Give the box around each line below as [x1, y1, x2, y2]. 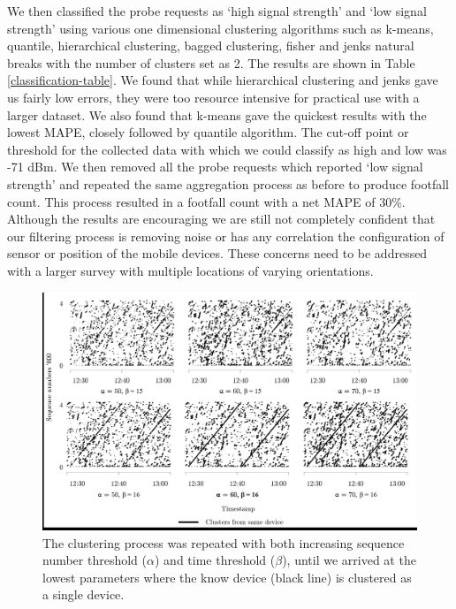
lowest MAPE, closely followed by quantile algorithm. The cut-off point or [7, 123, 409, 141]
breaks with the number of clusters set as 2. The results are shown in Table [7, 53, 415, 72]
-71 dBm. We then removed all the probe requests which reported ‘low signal [7, 157, 423, 176]
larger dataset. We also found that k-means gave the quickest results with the [7, 105, 427, 124]
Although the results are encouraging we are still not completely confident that [7, 209, 436, 228]
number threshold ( [42, 551, 148, 569]
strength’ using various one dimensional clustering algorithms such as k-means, [7, 19, 434, 37]
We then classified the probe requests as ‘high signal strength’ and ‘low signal [7, 2, 427, 19]
